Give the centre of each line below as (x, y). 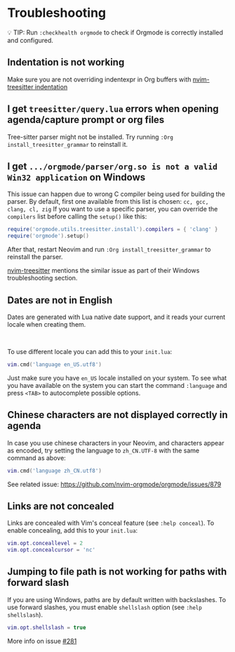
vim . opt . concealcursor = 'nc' (52, 550)
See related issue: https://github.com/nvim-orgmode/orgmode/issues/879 (114, 484)
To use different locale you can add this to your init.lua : (90, 351)
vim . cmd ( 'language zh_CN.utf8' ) (54, 471)
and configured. (31, 40)
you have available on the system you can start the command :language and (117, 385)
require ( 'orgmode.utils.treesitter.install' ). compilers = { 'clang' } (113, 230)
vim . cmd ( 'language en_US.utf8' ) (54, 364)
